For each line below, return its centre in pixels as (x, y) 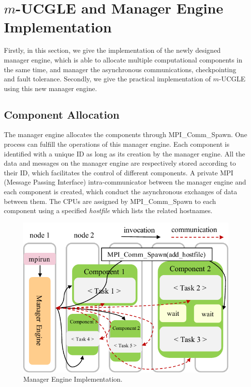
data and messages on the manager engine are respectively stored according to (120, 163)
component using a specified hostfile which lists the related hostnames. (108, 210)
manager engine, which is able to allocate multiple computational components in (123, 59)
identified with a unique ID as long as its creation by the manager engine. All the (125, 153)
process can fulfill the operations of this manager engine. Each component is (117, 144)
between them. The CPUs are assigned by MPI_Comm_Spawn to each (110, 201)
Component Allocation (62, 114)
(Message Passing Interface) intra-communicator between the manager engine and (125, 182)
